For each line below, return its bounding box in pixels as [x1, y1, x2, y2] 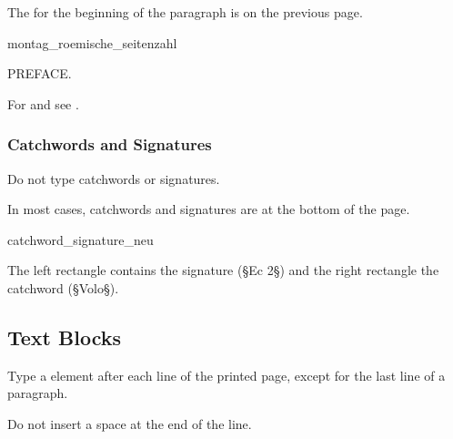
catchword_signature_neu [7, 230, 154, 249]
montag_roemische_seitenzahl [7, 33, 177, 52]
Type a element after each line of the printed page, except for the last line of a [7, 365, 446, 384]
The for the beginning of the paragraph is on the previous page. [7, 3, 363, 21]
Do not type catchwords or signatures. [7, 168, 220, 188]
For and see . [7, 94, 79, 113]
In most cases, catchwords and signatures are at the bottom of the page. [7, 199, 410, 219]
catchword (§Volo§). [7, 278, 119, 297]
